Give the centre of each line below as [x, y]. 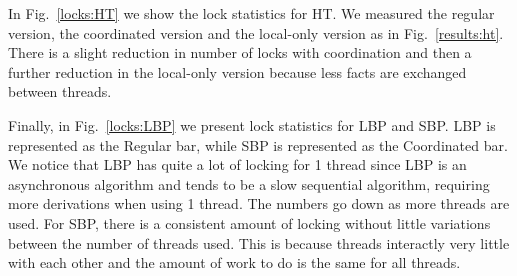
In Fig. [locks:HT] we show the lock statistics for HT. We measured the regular [251, 13]
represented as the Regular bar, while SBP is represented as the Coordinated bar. [258, 144]
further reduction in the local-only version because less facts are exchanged [237, 71]
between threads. [60, 91]
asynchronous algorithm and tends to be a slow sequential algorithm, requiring [249, 183]
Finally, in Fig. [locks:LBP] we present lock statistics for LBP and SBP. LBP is [252, 124]
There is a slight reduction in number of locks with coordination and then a [240, 52]
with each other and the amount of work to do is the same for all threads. [234, 262]
